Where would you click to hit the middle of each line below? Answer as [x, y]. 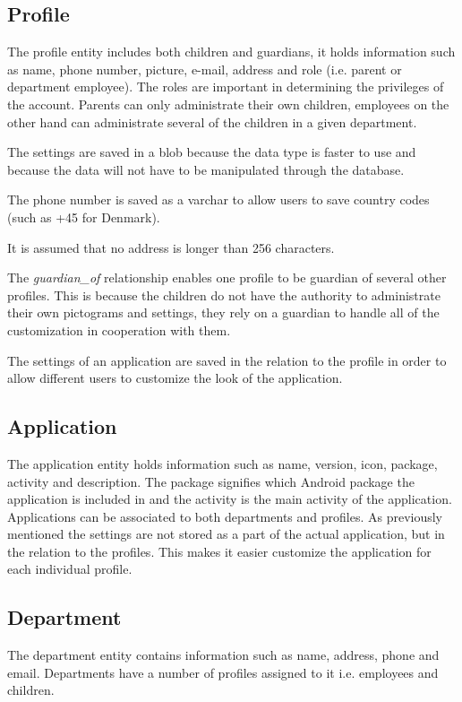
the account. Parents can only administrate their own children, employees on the [228, 104]
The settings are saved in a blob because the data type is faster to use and [212, 152]
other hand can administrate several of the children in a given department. [212, 121]
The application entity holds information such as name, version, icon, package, [222, 463]
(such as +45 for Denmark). [84, 217]
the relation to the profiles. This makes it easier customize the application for [219, 551]
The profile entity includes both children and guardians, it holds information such [231, 52]
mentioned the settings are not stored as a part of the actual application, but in [226, 534]
